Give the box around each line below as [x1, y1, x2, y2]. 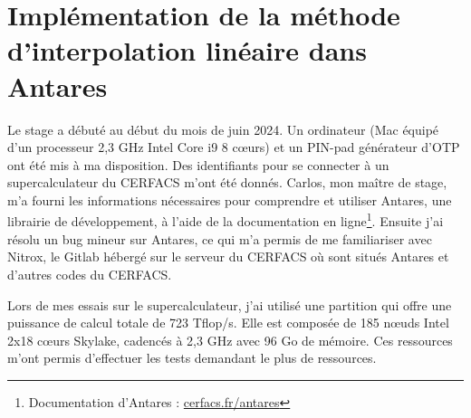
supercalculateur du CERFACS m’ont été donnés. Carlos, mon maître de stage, [7, 173, 447, 192]
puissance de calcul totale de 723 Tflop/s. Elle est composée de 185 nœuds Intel [7, 313, 449, 332]
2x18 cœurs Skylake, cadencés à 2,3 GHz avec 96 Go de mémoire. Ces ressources [7, 330, 453, 349]
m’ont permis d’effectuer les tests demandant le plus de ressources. [7, 348, 377, 367]
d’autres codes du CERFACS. [7, 264, 172, 283]
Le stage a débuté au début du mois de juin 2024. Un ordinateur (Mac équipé [7, 119, 439, 138]
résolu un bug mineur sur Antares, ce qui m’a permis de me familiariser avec [7, 229, 432, 248]
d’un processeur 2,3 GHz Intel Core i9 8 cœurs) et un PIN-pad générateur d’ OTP [7, 138, 460, 157]
